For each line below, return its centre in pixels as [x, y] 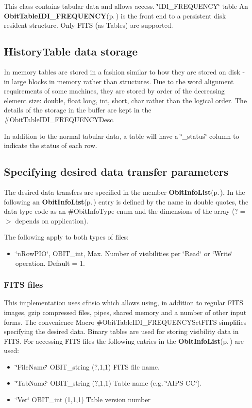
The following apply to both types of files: [66, 237]
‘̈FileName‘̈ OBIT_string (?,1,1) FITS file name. [87, 366]
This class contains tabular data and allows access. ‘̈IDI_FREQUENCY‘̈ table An [126, 6]
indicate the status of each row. [50, 145]
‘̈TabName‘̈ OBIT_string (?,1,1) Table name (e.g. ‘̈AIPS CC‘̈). [109, 383]
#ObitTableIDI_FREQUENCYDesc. [59, 119]
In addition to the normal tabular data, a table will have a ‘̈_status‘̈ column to [122, 136]
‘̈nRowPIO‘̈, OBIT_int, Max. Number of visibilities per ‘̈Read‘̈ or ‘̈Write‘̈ [124, 253]
